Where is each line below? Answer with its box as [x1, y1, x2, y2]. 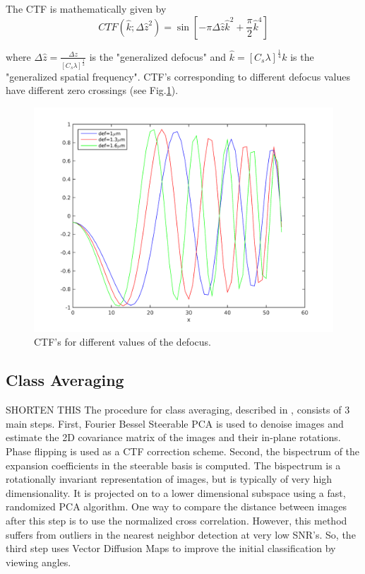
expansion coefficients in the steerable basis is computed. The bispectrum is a [6, 457, 341, 472]
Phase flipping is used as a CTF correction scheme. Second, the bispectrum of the [6, 443, 360, 458]
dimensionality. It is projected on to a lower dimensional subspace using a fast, [6, 485, 346, 500]
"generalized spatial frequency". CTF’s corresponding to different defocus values [6, 69, 351, 83]
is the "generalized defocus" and [89, 49, 227, 64]
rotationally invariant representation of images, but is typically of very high [6, 471, 333, 486]
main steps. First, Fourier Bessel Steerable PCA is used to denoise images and [6, 416, 344, 430]
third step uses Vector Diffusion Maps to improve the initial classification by [6, 541, 336, 556]
